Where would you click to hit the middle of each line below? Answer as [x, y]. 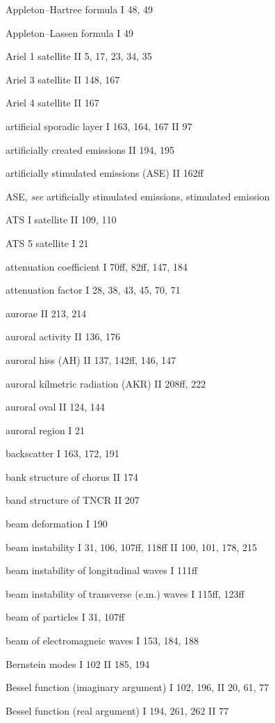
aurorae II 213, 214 [46, 313]
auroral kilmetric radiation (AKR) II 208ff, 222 [106, 383]
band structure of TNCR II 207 [73, 500]
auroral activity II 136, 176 [63, 336]
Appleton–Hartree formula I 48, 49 [80, 9]
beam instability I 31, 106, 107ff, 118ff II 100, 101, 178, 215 [132, 547]
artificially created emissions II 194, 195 [90, 149]
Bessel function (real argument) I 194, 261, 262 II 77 [117, 710]
